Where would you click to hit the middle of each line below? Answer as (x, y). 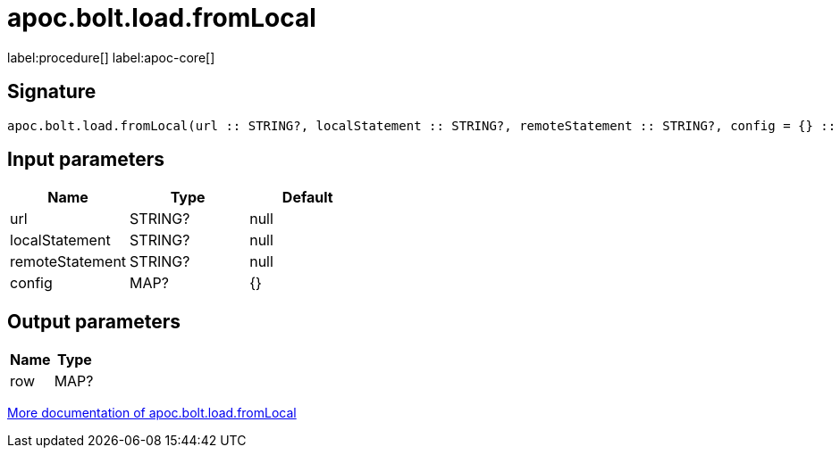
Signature (52, 92)
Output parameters (94, 321)
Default (307, 198)
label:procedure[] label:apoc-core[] (111, 57)
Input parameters (86, 160)
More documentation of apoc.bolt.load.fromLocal (152, 413)
